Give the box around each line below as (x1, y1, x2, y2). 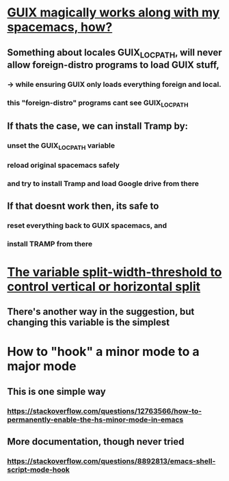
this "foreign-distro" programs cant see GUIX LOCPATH (7, 98, 189, 109)
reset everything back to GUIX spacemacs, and (7, 220, 167, 230)
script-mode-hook (7, 465, 70, 474)
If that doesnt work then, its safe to (7, 200, 159, 211)
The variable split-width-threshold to (7, 264, 222, 280)
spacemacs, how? (7, 19, 113, 35)
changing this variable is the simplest (7, 317, 170, 328)
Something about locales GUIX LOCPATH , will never (7, 47, 222, 60)
